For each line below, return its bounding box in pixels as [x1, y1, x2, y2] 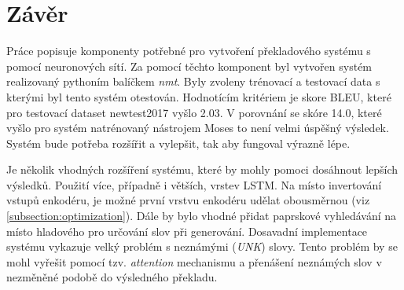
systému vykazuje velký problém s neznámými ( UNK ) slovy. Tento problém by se [6, 238, 398, 255]
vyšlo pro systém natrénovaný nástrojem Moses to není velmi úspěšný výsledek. [6, 119, 389, 136]
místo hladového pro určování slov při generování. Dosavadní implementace [6, 222, 368, 239]
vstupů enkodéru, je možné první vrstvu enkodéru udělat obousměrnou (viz [6, 192, 370, 208]
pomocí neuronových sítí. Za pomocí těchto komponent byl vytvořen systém [6, 57, 373, 74]
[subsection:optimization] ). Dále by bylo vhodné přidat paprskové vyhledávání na [6, 207, 397, 224]
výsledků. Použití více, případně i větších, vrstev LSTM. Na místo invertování [6, 176, 382, 193]
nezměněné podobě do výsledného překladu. [6, 269, 218, 285]
